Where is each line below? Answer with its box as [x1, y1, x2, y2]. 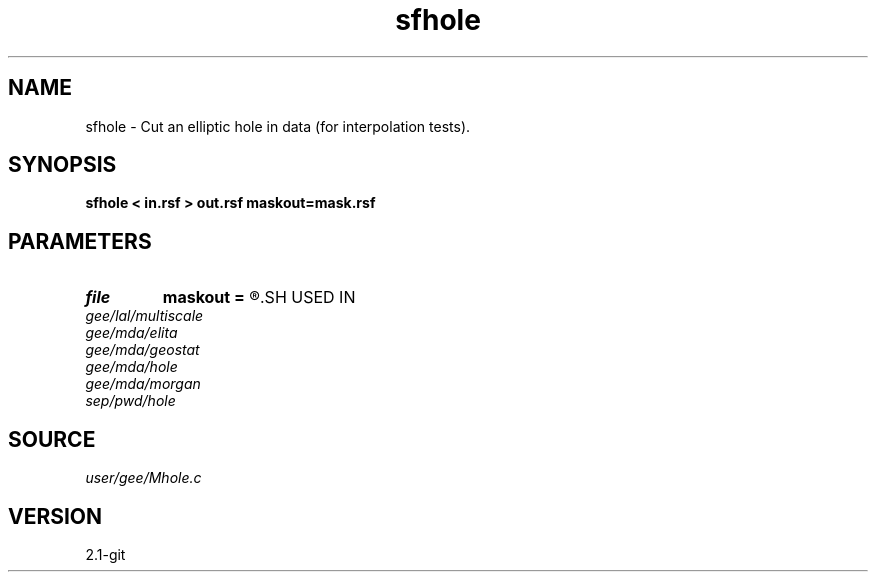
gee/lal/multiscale [85, 307, 204, 325]
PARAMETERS [8, 228, 152, 254]
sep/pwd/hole [85, 392, 176, 410]
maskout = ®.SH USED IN [162, 287, 356, 308]
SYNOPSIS [8, 152, 117, 178]
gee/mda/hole [85, 358, 178, 376]
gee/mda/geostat [85, 341, 200, 359]
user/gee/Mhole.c [85, 469, 202, 487]
